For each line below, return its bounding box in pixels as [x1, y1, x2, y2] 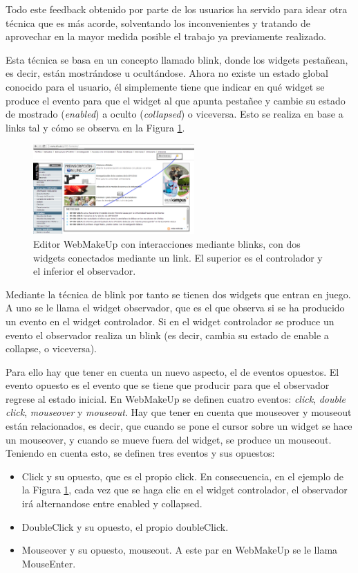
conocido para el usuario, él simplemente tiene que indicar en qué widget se [6, 79, 325, 93]
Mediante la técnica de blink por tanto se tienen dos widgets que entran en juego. [6, 286, 351, 301]
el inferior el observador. [33, 264, 136, 278]
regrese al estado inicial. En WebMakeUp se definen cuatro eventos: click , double [6, 391, 346, 406]
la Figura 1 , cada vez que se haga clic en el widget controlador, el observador [21, 482, 348, 497]
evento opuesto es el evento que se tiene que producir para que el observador [6, 378, 330, 392]
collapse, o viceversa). [6, 341, 97, 356]
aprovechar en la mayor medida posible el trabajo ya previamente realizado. [6, 29, 326, 44]
